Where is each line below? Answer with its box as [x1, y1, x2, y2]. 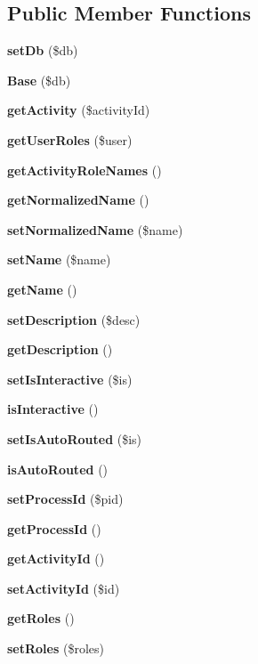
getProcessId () [7, 519, 101, 538]
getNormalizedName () [7, 190, 149, 209]
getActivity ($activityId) [7, 101, 150, 119]
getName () [7, 279, 77, 298]
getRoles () [7, 609, 75, 628]
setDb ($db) [7, 41, 78, 60]
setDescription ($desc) [7, 310, 141, 328]
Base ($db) [7, 70, 71, 89]
